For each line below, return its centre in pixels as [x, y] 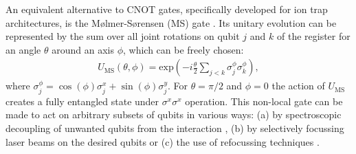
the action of [298, 86]
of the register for [313, 36]
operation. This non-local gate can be [264, 101]
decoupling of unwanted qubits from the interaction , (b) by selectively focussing [175, 128]
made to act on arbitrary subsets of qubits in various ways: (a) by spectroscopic [174, 114]
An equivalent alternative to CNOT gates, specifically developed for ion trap [167, 9]
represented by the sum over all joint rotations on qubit [123, 36]
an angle [23, 49]
